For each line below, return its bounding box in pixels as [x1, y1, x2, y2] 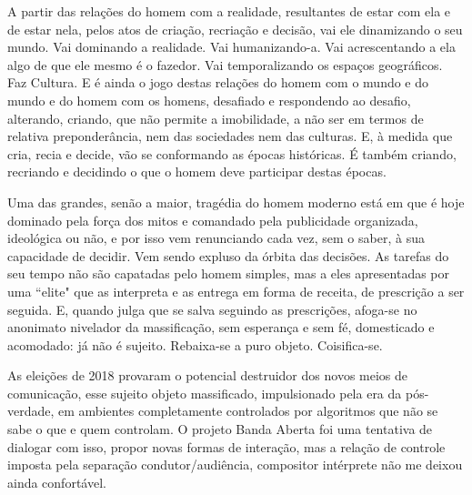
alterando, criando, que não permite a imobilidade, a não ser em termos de [7, 108, 424, 127]
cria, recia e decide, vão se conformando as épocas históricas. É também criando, [7, 144, 457, 163]
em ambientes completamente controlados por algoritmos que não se [58, 401, 438, 420]
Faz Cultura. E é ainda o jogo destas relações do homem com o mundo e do [7, 73, 429, 92]
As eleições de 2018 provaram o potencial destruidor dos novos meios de [7, 366, 408, 385]
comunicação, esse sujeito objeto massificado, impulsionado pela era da [7, 383, 402, 402]
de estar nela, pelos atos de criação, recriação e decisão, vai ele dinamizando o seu [7, 19, 463, 38]
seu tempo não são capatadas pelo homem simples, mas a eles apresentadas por [7, 264, 450, 283]
